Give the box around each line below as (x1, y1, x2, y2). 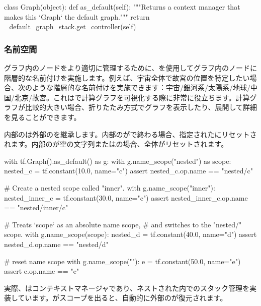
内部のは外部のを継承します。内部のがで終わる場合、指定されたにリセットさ (4, 129, 257, 139)
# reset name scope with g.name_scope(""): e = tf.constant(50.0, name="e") (4, 256, 241, 266)
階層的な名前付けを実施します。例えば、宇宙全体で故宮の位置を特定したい (4, 72, 250, 83)
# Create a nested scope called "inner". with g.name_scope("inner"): (4, 182, 215, 193)
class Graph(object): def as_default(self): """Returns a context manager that (4, 2, 240, 12)
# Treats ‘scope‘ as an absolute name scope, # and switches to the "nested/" (4, 219, 242, 229)
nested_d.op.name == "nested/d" (4, 238, 109, 249)
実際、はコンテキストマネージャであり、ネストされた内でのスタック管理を (4, 282, 249, 293)
